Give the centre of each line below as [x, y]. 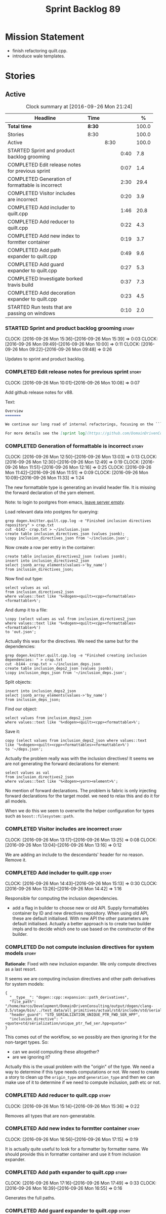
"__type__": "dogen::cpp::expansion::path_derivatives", [69, 998]
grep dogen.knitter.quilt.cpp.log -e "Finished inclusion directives [78, 521]
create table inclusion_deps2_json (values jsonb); [59, 669]
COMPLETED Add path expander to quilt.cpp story [66, 1172]
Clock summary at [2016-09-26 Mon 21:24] [79, 106]
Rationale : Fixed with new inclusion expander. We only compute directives [81, 964]
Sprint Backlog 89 [83, 9]
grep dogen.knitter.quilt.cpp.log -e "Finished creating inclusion [76, 656]
